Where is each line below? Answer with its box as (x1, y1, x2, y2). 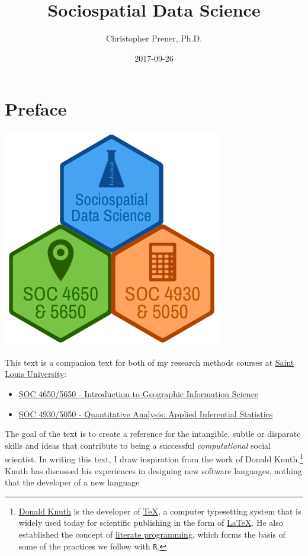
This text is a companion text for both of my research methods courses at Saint (5, 356, 294, 368)
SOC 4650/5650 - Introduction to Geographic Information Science (18, 388, 259, 400)
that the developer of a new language (5, 476, 140, 488)
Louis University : (5, 368, 67, 380)
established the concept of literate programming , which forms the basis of (18, 528, 285, 541)
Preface (5, 97, 67, 121)
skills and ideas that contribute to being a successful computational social (5, 439, 271, 451)
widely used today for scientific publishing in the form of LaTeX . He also (18, 516, 283, 529)
